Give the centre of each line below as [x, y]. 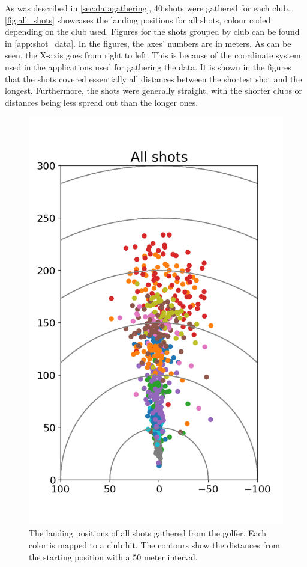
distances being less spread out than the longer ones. [102, 102]
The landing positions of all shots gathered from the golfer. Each [148, 533]
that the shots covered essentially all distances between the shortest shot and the [153, 78]
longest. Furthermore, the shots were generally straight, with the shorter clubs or [154, 90]
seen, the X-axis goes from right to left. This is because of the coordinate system [153, 55]
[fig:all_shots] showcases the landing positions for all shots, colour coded [138, 20]
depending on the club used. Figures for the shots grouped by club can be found [152, 32]
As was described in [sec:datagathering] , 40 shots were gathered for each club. [148, 8]
